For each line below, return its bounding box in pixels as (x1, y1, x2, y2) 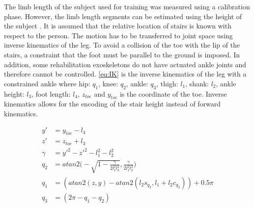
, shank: (185, 78, 209, 88)
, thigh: (156, 78, 178, 88)
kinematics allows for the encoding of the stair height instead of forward (4, 99, 221, 109)
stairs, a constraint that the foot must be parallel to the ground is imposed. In (4, 49, 240, 59)
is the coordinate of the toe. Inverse (119, 88, 227, 99)
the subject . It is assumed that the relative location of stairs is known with (4, 21, 231, 31)
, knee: (98, 78, 118, 88)
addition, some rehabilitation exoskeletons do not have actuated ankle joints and (4, 59, 247, 69)
